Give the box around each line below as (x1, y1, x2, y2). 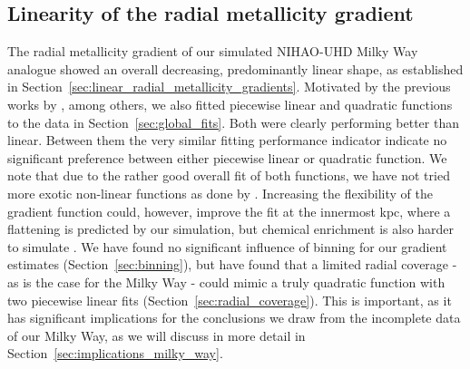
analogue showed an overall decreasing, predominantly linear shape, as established (7, 59, 464, 78)
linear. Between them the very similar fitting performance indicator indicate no (7, 131, 447, 150)
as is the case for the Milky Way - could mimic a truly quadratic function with (7, 272, 446, 291)
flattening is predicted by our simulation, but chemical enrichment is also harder (7, 219, 455, 238)
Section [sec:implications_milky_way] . (7, 344, 223, 363)
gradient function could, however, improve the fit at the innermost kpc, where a (7, 201, 451, 220)
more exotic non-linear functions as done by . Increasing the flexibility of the (7, 183, 433, 202)
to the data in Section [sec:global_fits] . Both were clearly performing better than (7, 112, 459, 131)
